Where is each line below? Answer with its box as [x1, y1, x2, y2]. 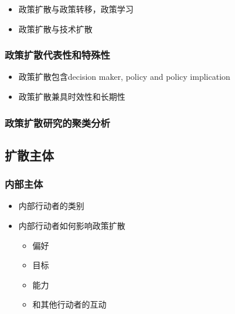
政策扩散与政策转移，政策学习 [18, 3, 134, 15]
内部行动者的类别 [18, 200, 84, 212]
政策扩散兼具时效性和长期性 [18, 90, 125, 102]
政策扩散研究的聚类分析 [5, 115, 110, 130]
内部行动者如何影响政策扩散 [18, 220, 125, 232]
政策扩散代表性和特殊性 [5, 48, 110, 62]
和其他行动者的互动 [32, 298, 107, 310]
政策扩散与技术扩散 [18, 22, 93, 35]
